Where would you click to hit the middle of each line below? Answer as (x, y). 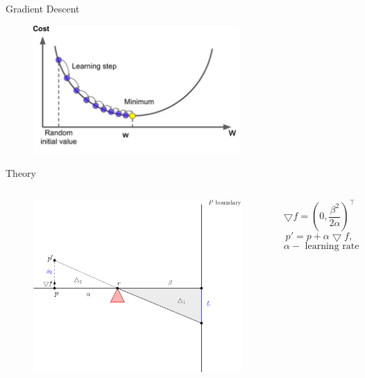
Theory (21, 173)
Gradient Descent (43, 8)
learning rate (332, 247)
